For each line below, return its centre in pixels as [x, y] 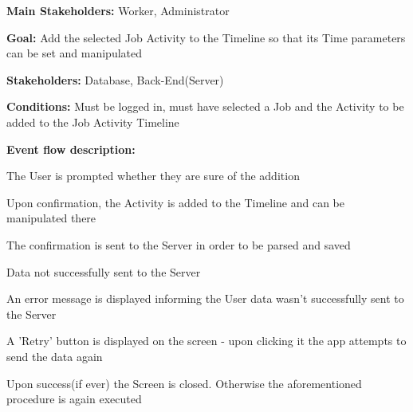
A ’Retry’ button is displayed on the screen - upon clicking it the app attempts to [206, 341]
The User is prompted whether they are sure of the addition [153, 176]
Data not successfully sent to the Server [104, 271]
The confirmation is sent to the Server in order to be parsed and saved [179, 244]
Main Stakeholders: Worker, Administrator [118, 10]
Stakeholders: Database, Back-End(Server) [115, 79]
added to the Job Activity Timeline [93, 122]
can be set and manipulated [75, 53]
